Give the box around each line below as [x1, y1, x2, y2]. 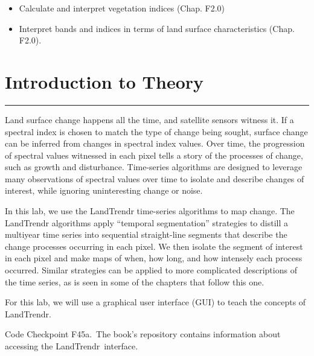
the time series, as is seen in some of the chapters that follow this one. [5, 275, 264, 288]
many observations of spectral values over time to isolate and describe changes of [5, 172, 304, 185]
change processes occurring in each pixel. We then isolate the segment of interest [5, 240, 303, 252]
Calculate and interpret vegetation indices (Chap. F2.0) [19, 2, 225, 14]
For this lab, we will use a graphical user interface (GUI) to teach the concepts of [5, 296, 306, 308]
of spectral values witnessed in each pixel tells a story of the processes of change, [5, 148, 303, 161]
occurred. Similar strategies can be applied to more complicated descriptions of [5, 264, 297, 276]
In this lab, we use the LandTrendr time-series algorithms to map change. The [5, 205, 295, 217]
